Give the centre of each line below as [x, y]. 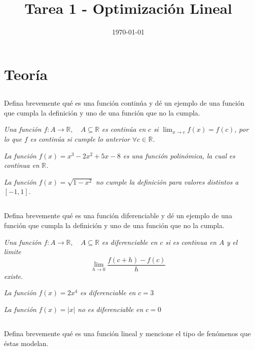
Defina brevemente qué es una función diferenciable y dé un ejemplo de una [118, 215]
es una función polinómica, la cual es [179, 155]
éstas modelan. [26, 343]
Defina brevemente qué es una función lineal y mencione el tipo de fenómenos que [127, 333]
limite [13, 252]
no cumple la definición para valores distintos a [167, 181]
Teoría [26, 74]
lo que [13, 139]
